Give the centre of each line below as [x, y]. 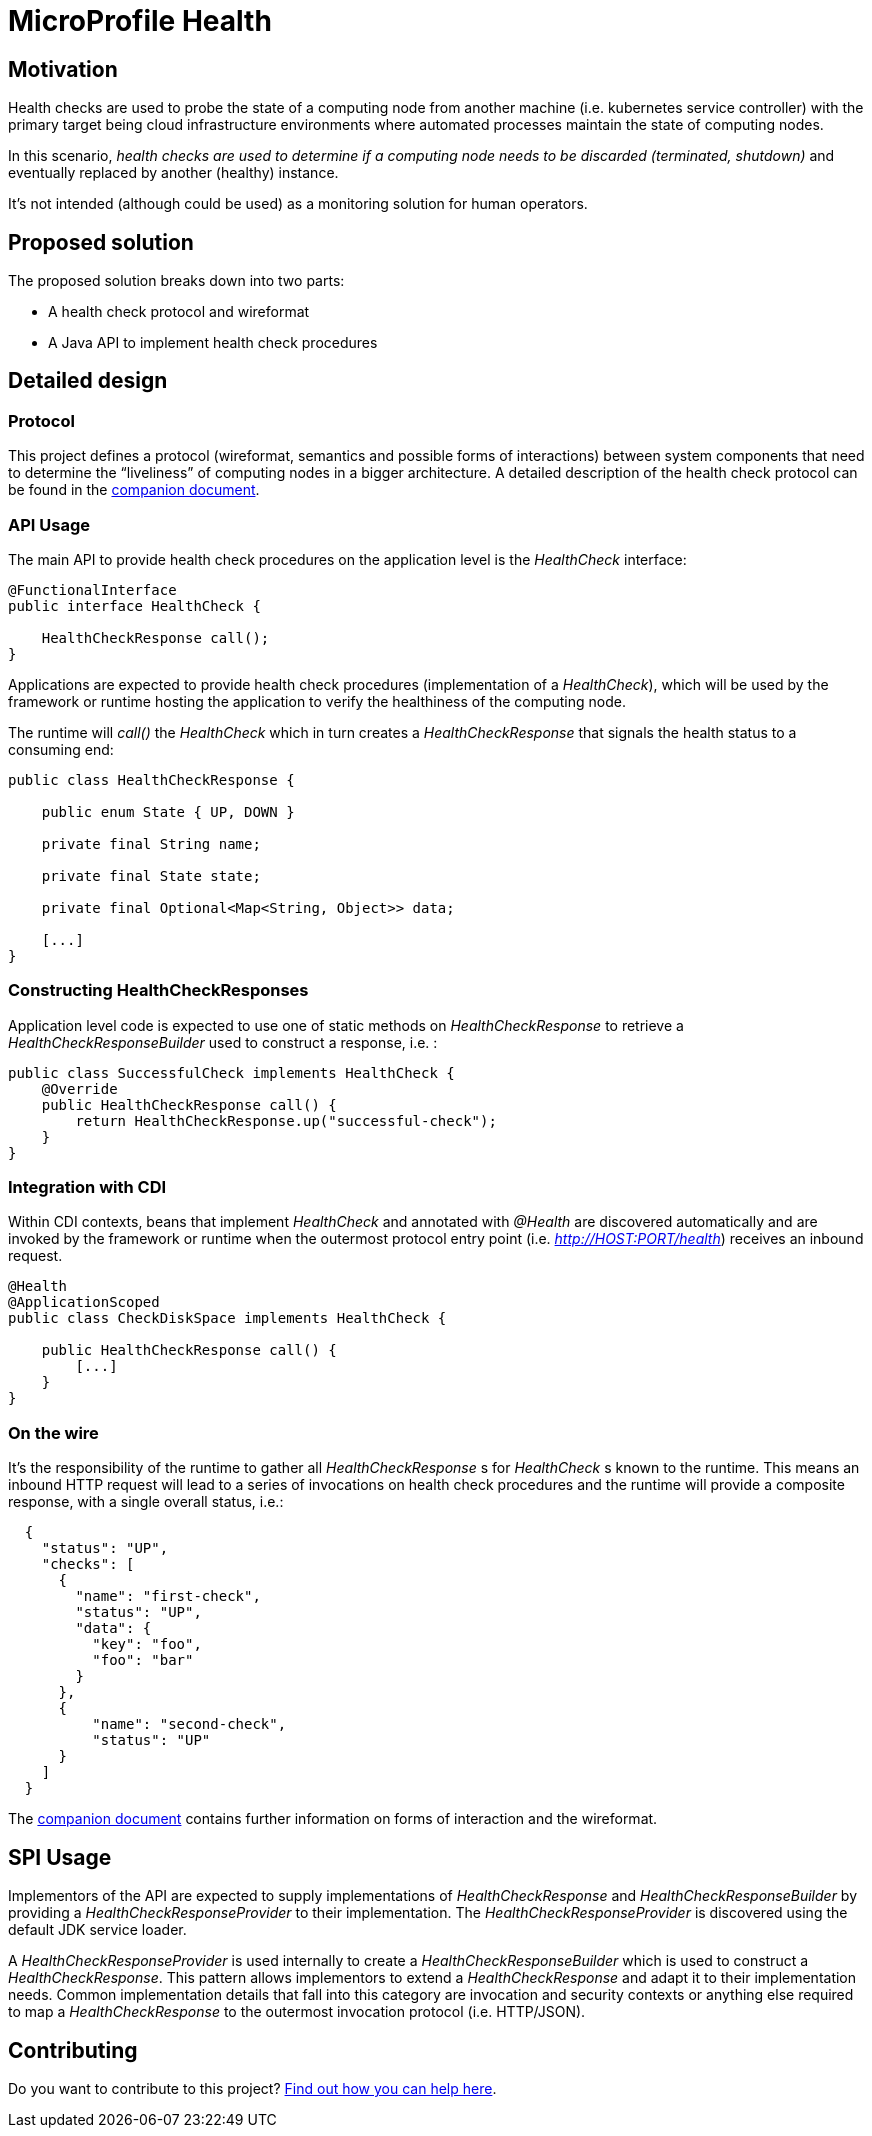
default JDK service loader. [97, 1930]
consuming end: [61, 749]
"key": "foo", [147, 1644]
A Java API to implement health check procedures [213, 343]
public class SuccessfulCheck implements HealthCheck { [231, 1072]
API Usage [49, 524]
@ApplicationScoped [84, 1302]
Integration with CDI [87, 1187]
